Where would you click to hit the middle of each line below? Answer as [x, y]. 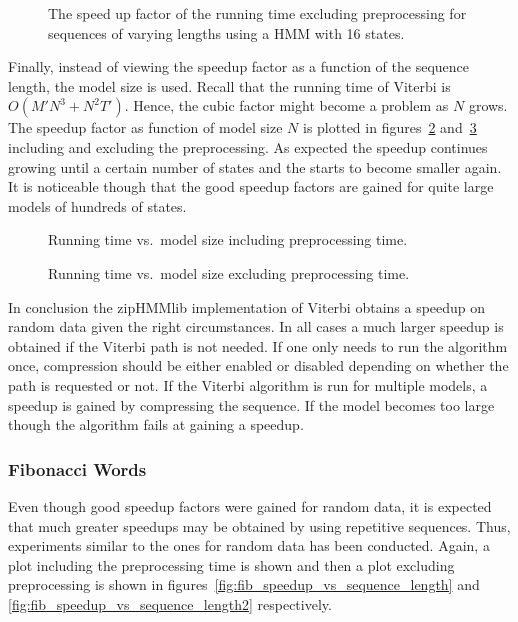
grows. [488, 105]
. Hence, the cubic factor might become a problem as [286, 105]
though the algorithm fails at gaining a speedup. [156, 424]
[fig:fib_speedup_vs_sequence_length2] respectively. [170, 603]
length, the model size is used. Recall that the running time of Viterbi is [229, 85]
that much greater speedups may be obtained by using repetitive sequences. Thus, [259, 525]
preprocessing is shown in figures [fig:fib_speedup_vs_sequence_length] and [244, 584]
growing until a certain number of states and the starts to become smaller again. [255, 166]
